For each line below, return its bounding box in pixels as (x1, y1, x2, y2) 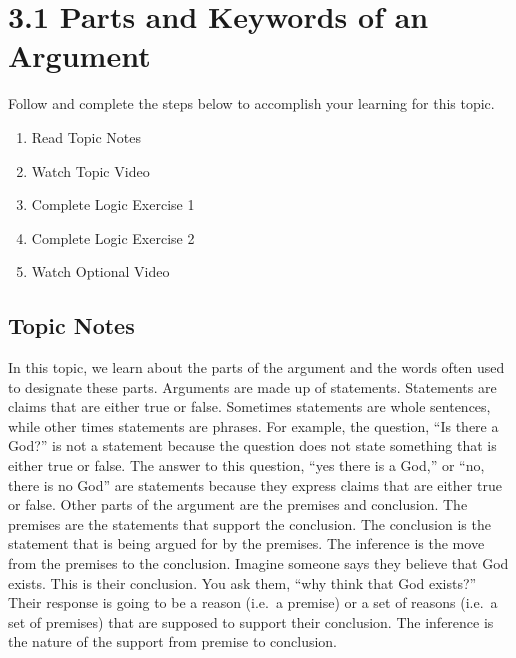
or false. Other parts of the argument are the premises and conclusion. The (8, 494, 468, 515)
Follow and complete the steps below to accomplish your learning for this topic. (8, 93, 495, 114)
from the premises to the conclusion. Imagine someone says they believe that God (8, 553, 509, 574)
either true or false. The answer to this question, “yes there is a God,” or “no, (8, 455, 485, 476)
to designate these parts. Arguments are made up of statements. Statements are (8, 376, 497, 397)
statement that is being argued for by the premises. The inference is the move (8, 533, 485, 554)
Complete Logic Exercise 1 (31, 194, 195, 215)
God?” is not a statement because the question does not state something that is (8, 435, 497, 456)
